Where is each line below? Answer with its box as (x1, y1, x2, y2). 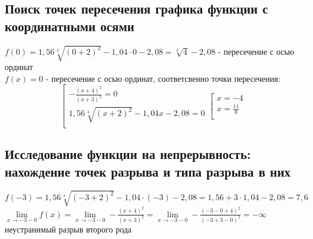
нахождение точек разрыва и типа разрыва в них (5, 162, 291, 180)
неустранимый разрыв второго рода (5, 223, 132, 235)
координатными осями (5, 16, 134, 35)
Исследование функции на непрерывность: (5, 145, 251, 163)
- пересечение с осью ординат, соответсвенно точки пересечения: (45, 72, 281, 84)
